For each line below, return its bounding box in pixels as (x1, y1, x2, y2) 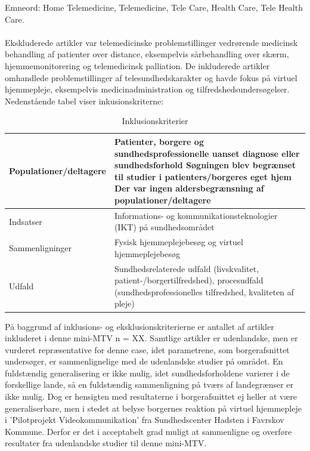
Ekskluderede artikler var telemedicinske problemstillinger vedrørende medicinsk (5, 36, 298, 48)
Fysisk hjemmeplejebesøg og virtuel (114, 236, 243, 248)
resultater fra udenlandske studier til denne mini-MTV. (5, 437, 207, 449)
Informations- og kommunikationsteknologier (114, 209, 278, 221)
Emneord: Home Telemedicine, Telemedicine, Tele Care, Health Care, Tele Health (5, 1, 303, 13)
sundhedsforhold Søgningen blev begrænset (114, 159, 296, 171)
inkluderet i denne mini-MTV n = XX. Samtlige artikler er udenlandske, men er (5, 332, 298, 344)
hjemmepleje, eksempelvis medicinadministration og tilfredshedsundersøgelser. (5, 83, 290, 95)
